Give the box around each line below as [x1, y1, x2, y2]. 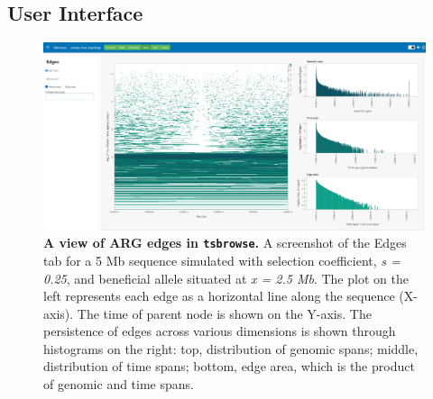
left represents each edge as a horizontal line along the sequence [43, 286, 395, 305]
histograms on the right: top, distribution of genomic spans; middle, [43, 339, 419, 358]
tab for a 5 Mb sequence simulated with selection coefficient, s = [43, 250, 401, 269]
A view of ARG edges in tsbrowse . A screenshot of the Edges [43, 233, 407, 252]
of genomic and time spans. [43, 375, 194, 394]
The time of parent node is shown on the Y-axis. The [77, 304, 372, 322]
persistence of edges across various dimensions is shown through [43, 322, 396, 340]
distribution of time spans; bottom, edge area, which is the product [43, 357, 415, 376]
